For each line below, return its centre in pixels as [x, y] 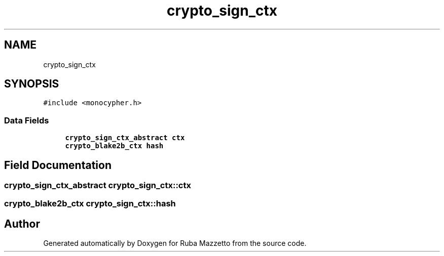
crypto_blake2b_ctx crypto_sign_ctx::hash [90, 204]
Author [22, 224]
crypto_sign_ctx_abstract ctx [125, 138]
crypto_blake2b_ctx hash [114, 146]
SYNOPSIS [32, 84]
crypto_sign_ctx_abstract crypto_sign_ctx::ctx [98, 185]
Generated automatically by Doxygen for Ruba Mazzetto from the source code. [175, 243]
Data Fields [27, 120]
